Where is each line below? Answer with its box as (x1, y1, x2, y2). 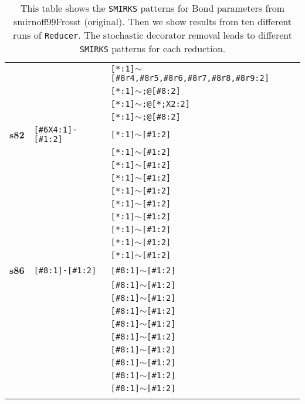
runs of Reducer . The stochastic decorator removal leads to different (12, 28, 293, 42)
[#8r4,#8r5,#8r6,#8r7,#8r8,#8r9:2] (110, 73, 269, 83)
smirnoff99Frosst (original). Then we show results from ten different (13, 15, 292, 28)
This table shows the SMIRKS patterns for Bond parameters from (21, 1, 284, 15)
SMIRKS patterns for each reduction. (79, 42, 226, 55)
